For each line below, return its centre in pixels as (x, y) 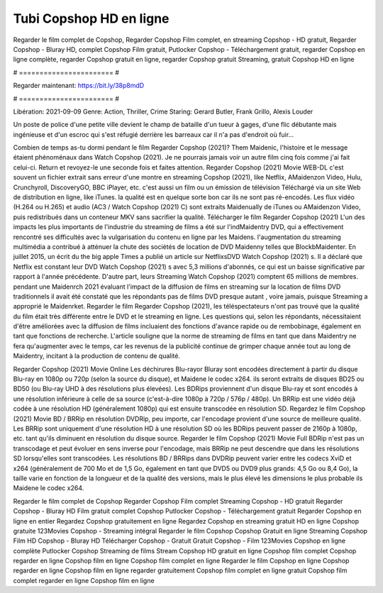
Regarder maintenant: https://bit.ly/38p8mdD (79, 86)
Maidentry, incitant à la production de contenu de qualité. (97, 356)
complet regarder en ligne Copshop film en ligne (84, 580)
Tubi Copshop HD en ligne (91, 18)
